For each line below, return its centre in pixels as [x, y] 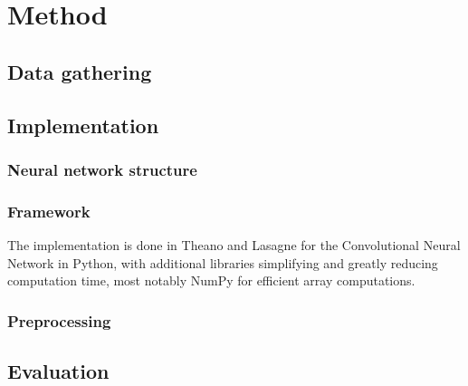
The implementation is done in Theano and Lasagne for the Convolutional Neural [234, 245]
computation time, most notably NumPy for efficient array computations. [211, 280]
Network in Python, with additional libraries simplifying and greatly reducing [223, 262]
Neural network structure [102, 169]
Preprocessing [59, 320]
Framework [49, 211]
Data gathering [80, 71]
